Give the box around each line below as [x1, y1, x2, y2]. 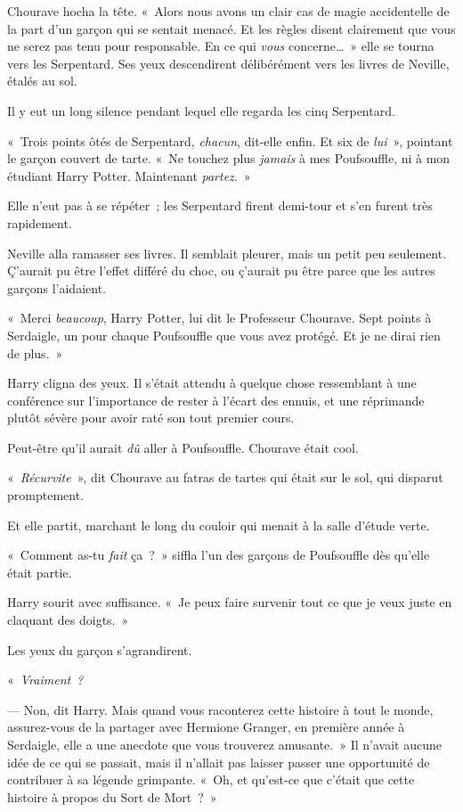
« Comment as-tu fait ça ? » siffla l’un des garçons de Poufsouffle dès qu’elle [7, 545, 430, 564]
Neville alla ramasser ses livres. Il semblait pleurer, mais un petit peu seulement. [7, 243, 447, 262]
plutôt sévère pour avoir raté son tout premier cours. [7, 408, 295, 427]
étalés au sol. [7, 71, 77, 90]
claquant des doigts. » [7, 611, 129, 629]
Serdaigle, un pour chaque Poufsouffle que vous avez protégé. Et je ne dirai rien [7, 325, 441, 344]
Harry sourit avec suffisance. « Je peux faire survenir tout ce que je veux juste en [7, 593, 452, 611]
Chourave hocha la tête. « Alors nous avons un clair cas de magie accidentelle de [7, 2, 450, 20]
